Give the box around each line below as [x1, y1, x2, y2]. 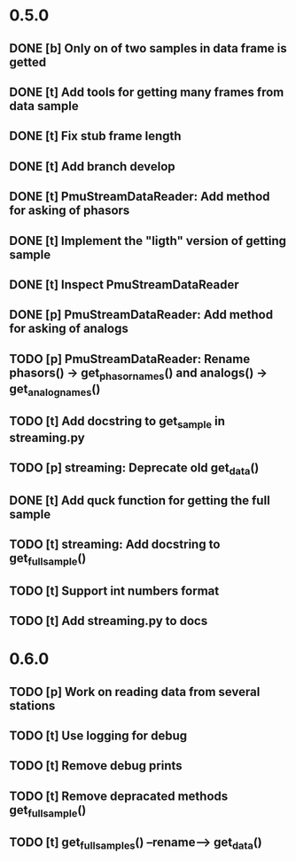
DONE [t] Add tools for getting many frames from [9, 84, 284, 99]
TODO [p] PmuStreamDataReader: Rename [9, 352, 251, 367]
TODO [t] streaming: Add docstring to [9, 537, 221, 552]
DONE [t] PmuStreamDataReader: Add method [9, 189, 270, 204]
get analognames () [9, 381, 101, 399]
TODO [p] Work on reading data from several [9, 684, 261, 699]
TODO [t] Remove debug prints [9, 758, 183, 773]
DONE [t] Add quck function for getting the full [9, 493, 270, 508]
